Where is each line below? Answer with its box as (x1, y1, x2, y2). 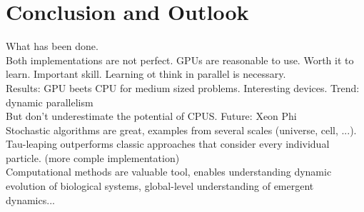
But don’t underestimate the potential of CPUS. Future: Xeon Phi (6, 108, 297, 123)
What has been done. (6, 39, 98, 54)
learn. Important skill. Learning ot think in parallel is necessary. (6, 66, 286, 81)
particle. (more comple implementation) (6, 150, 180, 165)
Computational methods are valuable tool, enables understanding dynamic (6, 164, 332, 179)
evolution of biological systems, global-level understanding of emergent (6, 178, 314, 193)
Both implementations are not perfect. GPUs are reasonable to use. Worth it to (6, 52, 354, 67)
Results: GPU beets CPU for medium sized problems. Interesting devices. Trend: (6, 80, 360, 95)
